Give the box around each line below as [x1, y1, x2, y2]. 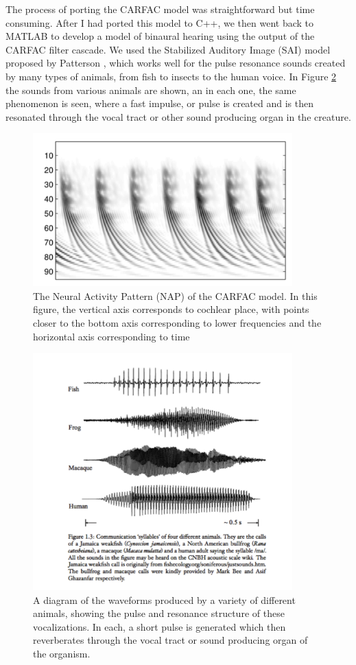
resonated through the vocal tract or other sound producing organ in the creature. [5, 109, 351, 124]
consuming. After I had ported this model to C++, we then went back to [5, 15, 313, 30]
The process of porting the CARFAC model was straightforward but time [5, 2, 315, 16]
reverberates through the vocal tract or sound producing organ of [33, 633, 308, 647]
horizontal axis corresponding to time [33, 329, 190, 343]
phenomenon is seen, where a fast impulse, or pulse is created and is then [5, 96, 314, 110]
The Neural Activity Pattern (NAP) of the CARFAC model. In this [33, 288, 318, 303]
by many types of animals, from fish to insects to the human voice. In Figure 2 [5, 69, 337, 83]
